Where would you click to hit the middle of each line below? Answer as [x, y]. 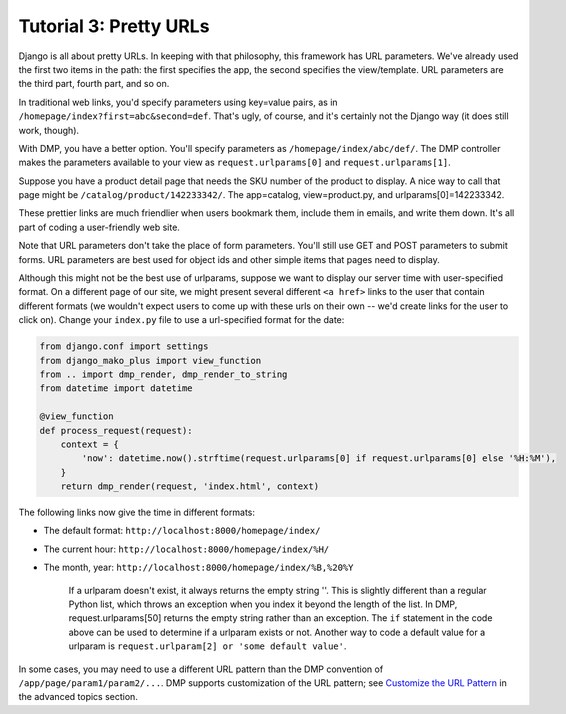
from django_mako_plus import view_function [150, 360]
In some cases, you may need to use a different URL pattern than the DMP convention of [201, 669]
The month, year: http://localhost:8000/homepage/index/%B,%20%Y [198, 567]
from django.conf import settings [124, 346]
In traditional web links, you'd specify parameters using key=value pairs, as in [178, 102]
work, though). [49, 130]
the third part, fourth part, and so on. [94, 84]
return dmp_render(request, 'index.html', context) [190, 486]
